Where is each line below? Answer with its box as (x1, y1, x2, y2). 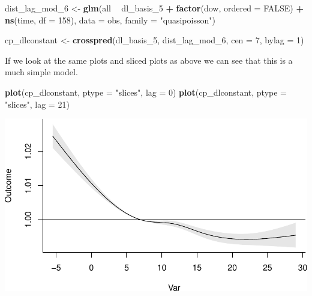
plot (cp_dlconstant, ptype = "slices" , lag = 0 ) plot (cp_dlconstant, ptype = (5, 85, 287, 98)
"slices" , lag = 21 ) (5, 97, 70, 110)
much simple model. (5, 66, 78, 78)
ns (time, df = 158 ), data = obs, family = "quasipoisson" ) (5, 13, 215, 26)
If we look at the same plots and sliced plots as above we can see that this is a (5, 54, 293, 66)
